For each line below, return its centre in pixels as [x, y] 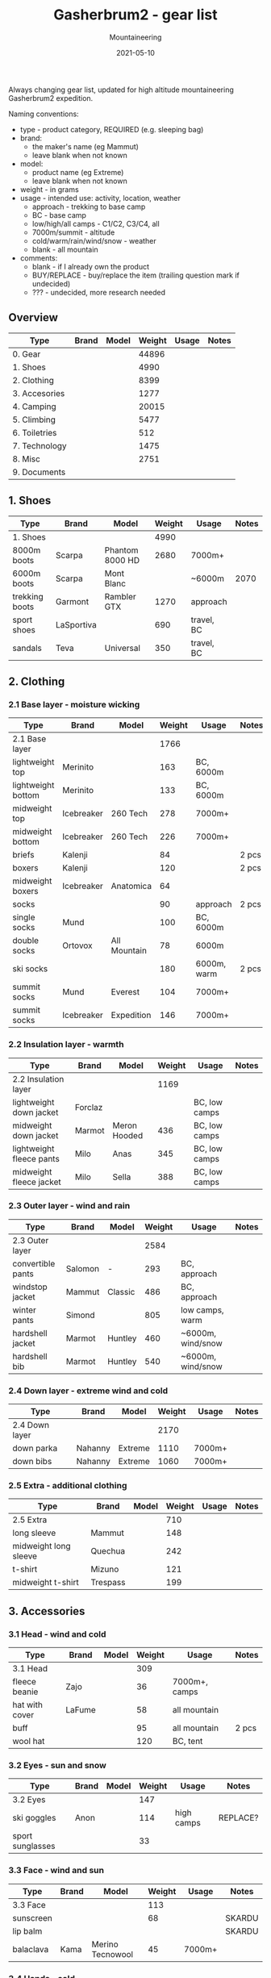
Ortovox [77, 945]
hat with [27, 1705]
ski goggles [34, 1818]
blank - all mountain [65, 249]
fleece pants [36, 1158]
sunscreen [32, 1917]
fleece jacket [37, 1182]
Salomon [83, 1268]
